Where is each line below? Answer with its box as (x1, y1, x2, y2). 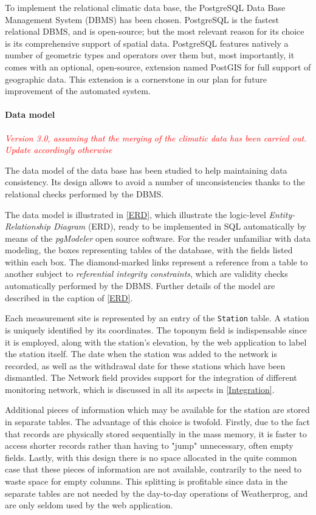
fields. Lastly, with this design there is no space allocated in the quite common (5, 451, 297, 463)
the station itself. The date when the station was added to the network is (5, 347, 277, 360)
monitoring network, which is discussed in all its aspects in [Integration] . (5, 383, 275, 395)
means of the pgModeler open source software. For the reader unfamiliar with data (5, 231, 311, 244)
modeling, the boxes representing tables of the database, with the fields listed (5, 244, 293, 256)
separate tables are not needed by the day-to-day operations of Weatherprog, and (5, 486, 308, 499)
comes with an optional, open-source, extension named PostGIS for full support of (5, 60, 311, 73)
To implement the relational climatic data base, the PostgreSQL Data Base (5, 1, 286, 13)
